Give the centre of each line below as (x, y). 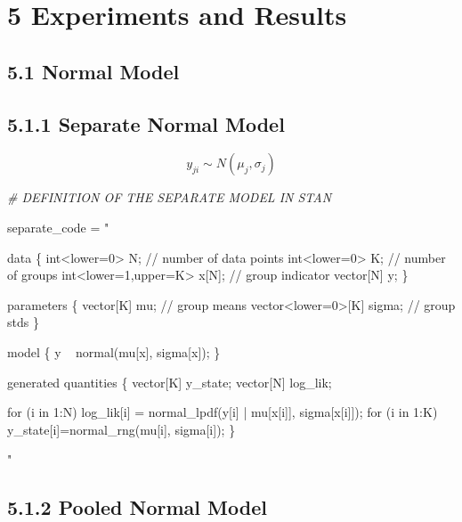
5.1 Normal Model (93, 71)
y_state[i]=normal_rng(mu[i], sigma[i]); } (122, 429)
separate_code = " (58, 227)
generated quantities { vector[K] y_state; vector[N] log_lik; (170, 382)
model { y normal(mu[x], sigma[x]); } (114, 351)
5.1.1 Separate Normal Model (146, 123)
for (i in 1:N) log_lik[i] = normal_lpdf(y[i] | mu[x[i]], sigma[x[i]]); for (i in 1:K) (223, 412)
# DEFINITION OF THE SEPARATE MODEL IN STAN (170, 197)
